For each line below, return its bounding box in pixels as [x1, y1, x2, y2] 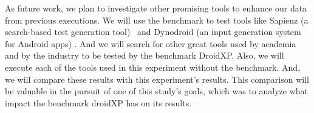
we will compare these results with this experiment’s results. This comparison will [5, 73, 309, 85]
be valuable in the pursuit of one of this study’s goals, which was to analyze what [5, 85, 309, 97]
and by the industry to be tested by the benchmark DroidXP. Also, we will [5, 49, 284, 62]
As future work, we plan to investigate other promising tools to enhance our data [5, 2, 307, 14]
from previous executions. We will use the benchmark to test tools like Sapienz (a [5, 13, 309, 26]
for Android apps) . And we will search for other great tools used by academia [5, 37, 296, 50]
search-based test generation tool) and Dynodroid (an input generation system [5, 25, 301, 38]
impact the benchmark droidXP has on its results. [5, 96, 192, 109]
